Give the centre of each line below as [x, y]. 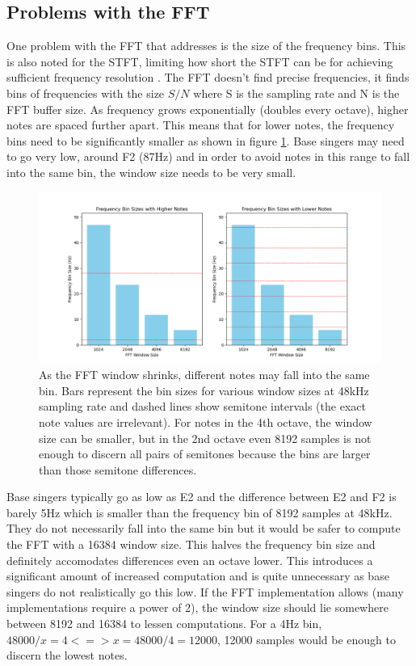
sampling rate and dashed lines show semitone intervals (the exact [202, 406]
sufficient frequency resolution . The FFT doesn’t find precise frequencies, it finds [208, 77]
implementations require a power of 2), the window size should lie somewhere [197, 607]
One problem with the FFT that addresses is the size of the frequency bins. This [206, 46]
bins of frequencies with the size [86, 93]
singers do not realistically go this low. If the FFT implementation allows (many [205, 591]
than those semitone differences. [118, 469]
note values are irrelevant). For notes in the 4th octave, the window [206, 422]
